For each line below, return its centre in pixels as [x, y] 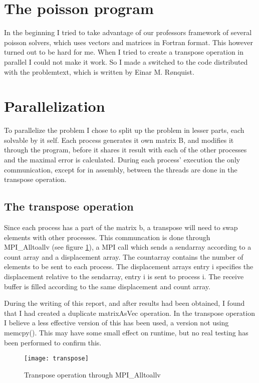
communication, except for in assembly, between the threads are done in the [121, 169]
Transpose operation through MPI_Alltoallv [92, 374]
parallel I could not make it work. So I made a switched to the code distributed [126, 61]
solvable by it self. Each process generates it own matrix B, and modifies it [119, 140]
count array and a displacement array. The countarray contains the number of [124, 256]
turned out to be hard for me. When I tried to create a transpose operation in [124, 52]
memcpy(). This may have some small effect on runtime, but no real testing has [126, 332]
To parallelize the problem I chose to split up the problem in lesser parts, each [124, 130]
